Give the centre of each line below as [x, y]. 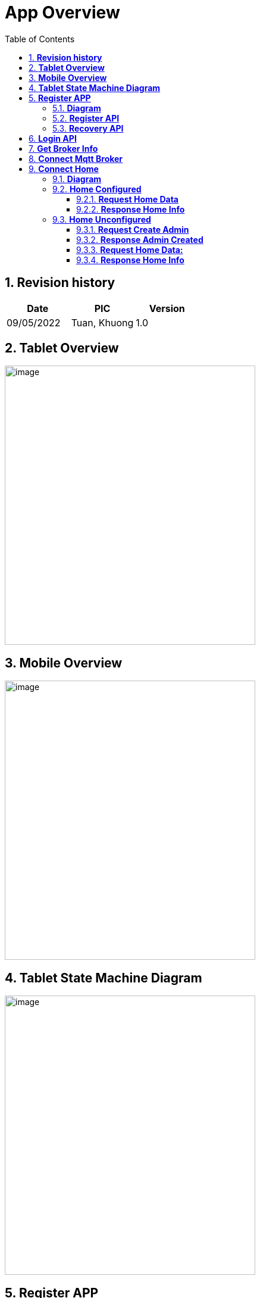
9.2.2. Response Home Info [131, 209]
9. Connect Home [64, 169]
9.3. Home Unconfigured [102, 219]
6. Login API [53, 138]
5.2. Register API [86, 118]
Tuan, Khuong [102, 322]
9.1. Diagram [77, 179]
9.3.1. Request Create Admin [133, 229]
